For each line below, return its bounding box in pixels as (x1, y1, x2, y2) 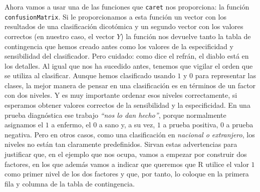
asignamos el (5, 119, 44, 130)
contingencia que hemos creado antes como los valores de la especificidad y (5, 41, 233, 51)
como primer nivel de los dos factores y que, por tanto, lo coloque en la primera (5, 168, 249, 179)
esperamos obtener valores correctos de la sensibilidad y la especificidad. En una (5, 100, 250, 110)
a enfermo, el (51, 119, 91, 130)
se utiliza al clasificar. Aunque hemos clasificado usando (5, 70, 175, 81)
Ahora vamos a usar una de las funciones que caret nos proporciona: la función (5, 2, 249, 12)
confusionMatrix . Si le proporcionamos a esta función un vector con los (5, 11, 226, 22)
